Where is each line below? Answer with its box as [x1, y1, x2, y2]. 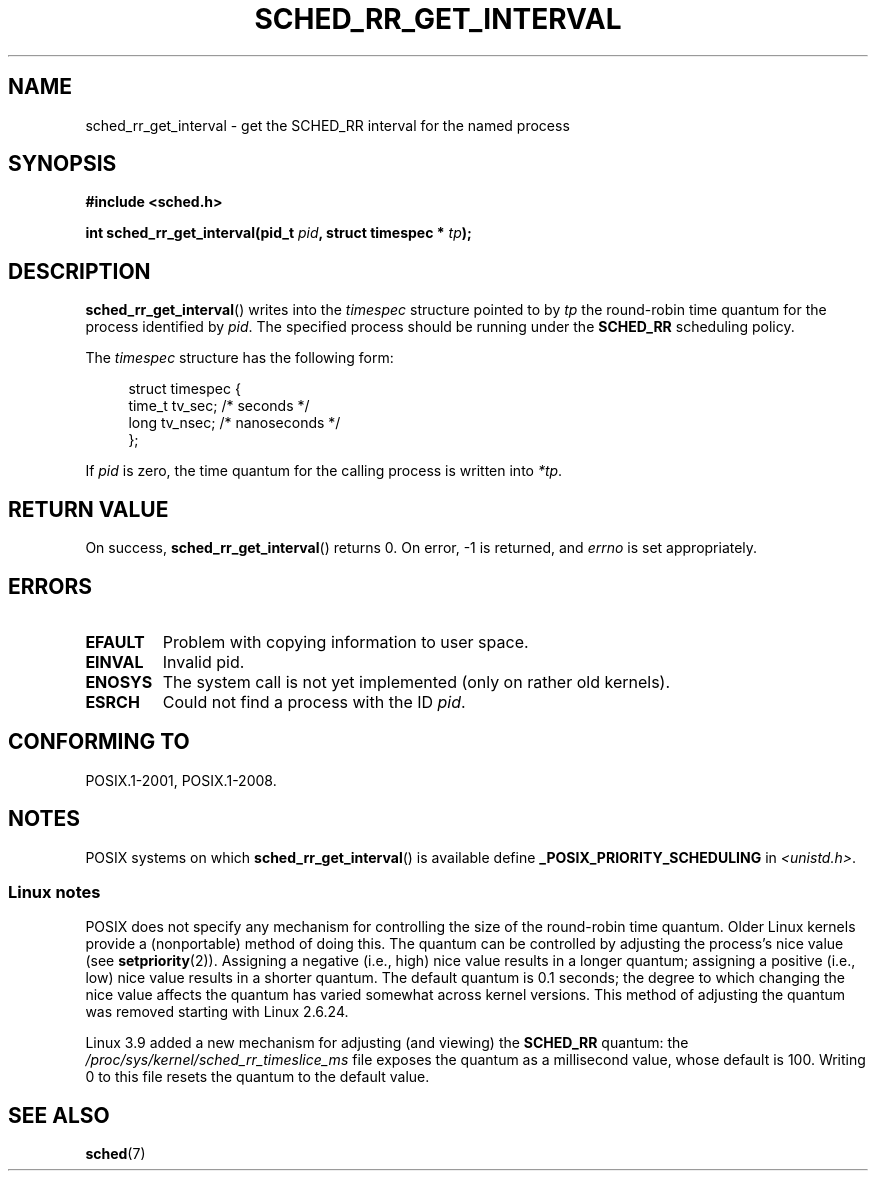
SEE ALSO [8, 1102, 110, 1128]
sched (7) [85, 1145, 146, 1163]
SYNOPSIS [8, 151, 117, 177]
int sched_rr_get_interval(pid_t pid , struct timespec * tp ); [85, 224, 472, 242]
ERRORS [8, 573, 93, 599]
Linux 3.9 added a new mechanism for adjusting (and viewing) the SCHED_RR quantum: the [85, 1034, 689, 1052]
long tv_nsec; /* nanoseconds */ [128, 414, 341, 432]
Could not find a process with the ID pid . [162, 691, 466, 712]
